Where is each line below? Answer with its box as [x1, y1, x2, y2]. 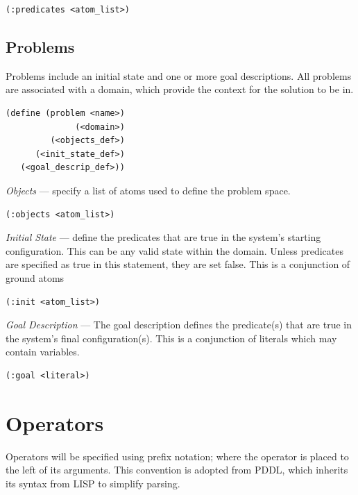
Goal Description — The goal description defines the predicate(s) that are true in [6, 317, 352, 332]
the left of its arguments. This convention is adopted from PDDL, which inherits [6, 462, 348, 477]
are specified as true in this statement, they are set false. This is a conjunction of [6, 257, 350, 271]
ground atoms [6, 270, 65, 285]
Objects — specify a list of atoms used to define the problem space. [6, 183, 291, 197]
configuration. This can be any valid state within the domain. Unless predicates [6, 243, 343, 258]
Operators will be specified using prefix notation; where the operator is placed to [6, 448, 349, 463]
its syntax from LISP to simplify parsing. [6, 476, 180, 490]
